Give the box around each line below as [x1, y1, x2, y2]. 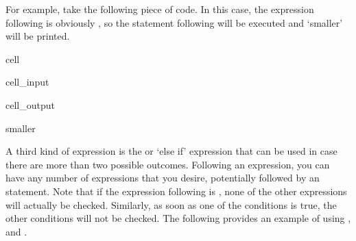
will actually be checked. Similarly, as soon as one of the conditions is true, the [5, 197, 337, 212]
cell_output [5, 97, 55, 112]
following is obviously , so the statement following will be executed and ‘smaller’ [5, 15, 343, 29]
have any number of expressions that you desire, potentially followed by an [5, 170, 320, 185]
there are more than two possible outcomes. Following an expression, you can [5, 157, 330, 171]
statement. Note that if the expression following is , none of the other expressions [5, 183, 347, 198]
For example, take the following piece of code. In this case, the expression [5, 2, 314, 16]
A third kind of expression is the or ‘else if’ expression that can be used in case [5, 144, 337, 158]
